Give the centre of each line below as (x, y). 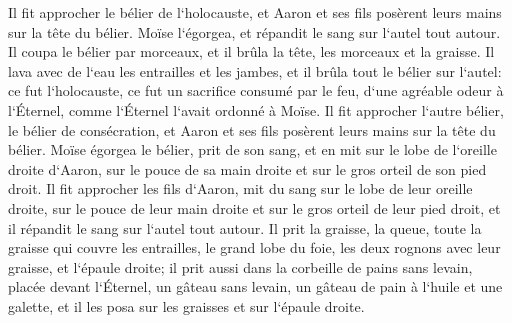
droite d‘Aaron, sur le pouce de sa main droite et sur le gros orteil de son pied (247, 168)
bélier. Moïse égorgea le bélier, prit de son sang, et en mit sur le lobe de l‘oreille (252, 149)
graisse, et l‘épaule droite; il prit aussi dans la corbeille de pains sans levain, (240, 266)
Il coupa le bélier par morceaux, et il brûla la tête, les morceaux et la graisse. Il (251, 51)
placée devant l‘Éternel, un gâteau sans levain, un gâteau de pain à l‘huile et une (255, 286)
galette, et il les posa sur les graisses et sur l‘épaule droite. (186, 305)
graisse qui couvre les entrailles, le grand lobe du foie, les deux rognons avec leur (254, 247)
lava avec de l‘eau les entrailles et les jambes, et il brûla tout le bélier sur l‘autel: (255, 70)
